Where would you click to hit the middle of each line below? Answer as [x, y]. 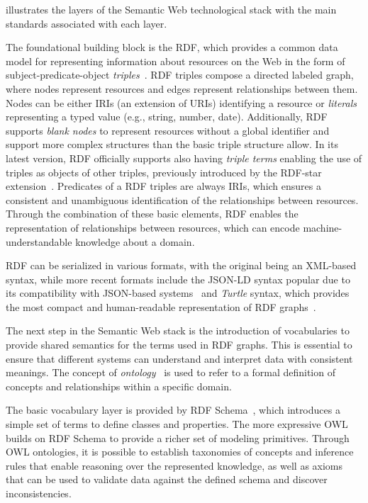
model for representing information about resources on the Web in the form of [175, 61]
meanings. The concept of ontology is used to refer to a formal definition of [171, 372]
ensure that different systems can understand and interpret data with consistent [179, 358]
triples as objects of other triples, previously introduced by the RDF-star [164, 172]
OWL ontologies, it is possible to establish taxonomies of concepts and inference [180, 452]
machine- [323, 227]
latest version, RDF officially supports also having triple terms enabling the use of [184, 158]
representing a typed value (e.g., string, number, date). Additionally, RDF [167, 117]
